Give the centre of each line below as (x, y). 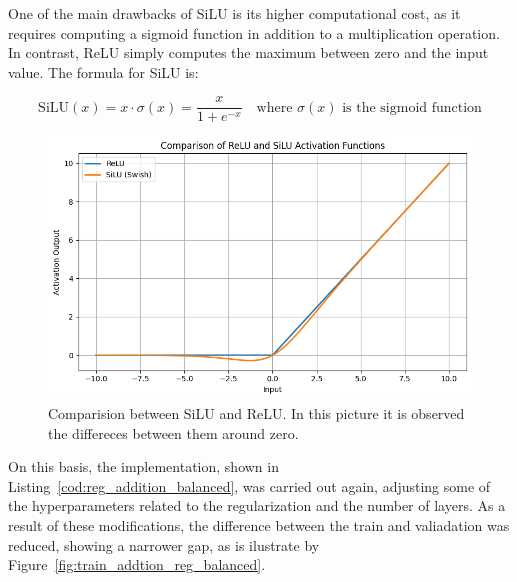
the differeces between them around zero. (173, 432)
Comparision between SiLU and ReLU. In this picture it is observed (256, 413)
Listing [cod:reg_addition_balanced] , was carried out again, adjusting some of (249, 485)
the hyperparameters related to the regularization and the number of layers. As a (257, 505)
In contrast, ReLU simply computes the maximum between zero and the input (248, 52)
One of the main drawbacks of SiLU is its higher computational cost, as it (234, 13)
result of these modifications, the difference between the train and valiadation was (259, 524)
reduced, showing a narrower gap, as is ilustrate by (164, 544)
